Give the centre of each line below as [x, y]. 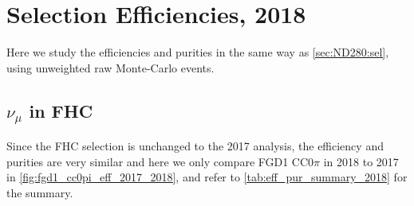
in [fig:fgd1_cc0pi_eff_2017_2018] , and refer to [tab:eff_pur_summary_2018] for [207, 177]
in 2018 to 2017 [361, 161]
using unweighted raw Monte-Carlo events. [110, 67]
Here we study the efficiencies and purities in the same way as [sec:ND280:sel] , [198, 52]
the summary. [40, 193]
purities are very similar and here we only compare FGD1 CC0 [160, 161]
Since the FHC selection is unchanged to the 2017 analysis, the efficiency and [195, 146]
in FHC [61, 110]
